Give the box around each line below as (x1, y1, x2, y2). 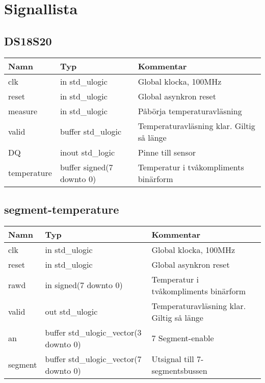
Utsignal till (151, 352, 194, 365)
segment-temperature (4, 201, 119, 217)
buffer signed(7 (60, 161, 113, 173)
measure (8, 105, 38, 117)
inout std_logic (60, 146, 115, 158)
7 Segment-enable (151, 332, 214, 344)
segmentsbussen (151, 364, 207, 376)
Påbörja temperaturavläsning (138, 105, 242, 117)
